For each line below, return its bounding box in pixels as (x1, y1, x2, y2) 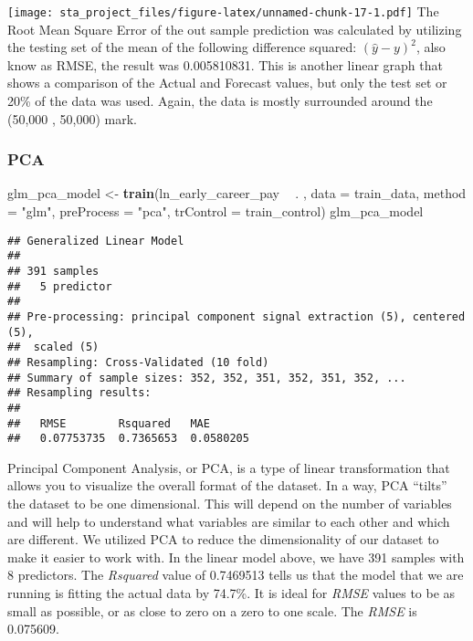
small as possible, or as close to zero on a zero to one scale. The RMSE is (7, 601, 417, 620)
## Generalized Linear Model (7, 234, 184, 247)
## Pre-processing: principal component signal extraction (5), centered (7, 310, 466, 323)
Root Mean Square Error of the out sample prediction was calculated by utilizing (7, 19, 462, 38)
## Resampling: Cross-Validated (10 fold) (7, 355, 269, 369)
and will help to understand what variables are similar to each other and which (7, 511, 450, 531)
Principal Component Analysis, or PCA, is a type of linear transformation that (7, 457, 450, 477)
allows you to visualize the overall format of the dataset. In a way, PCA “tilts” (7, 476, 447, 495)
